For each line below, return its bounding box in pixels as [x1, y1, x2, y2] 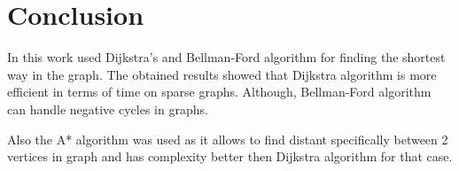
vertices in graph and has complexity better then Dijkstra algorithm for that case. [7, 147, 453, 166]
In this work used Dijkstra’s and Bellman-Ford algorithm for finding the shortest [7, 48, 446, 66]
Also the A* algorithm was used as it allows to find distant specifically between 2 [7, 129, 448, 148]
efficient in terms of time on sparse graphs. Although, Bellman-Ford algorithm [7, 82, 432, 101]
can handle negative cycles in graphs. [7, 99, 208, 118]
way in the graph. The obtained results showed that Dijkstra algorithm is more [7, 65, 437, 83]
